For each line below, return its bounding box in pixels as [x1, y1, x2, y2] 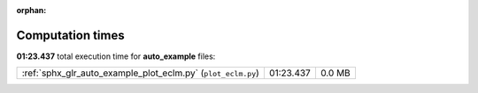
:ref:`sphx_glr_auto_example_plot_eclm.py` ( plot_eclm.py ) [21, 67, 260, 79]
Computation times [16, 27, 125, 43]
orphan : [16, 5, 47, 15]
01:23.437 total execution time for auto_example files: [16, 51, 216, 61]
